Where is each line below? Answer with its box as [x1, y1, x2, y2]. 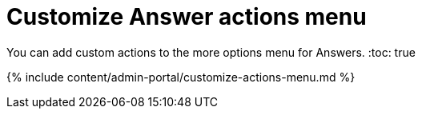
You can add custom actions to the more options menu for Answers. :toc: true [6, 45, 416, 59]
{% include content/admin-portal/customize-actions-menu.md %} [6, 69, 356, 84]
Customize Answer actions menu [6, 3, 367, 30]
